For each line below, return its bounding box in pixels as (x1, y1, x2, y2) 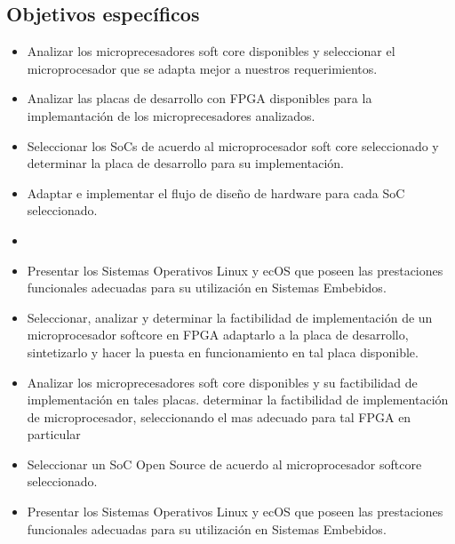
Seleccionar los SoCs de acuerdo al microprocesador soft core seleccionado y (27, 136, 439, 155)
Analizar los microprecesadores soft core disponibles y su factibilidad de (27, 372, 418, 391)
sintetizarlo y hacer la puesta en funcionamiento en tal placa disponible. (27, 342, 419, 361)
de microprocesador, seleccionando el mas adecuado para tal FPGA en (27, 407, 411, 426)
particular (27, 425, 81, 444)
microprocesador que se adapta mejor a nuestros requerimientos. (27, 59, 378, 77)
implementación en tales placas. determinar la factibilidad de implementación (27, 390, 449, 409)
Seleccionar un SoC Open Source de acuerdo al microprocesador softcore (27, 454, 422, 473)
